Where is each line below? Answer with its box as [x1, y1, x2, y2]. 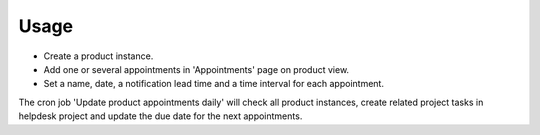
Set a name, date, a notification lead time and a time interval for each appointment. [43, 78, 385, 90]
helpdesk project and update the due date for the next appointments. [18, 110, 303, 122]
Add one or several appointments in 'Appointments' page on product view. [43, 63, 350, 75]
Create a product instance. [43, 50, 154, 62]
